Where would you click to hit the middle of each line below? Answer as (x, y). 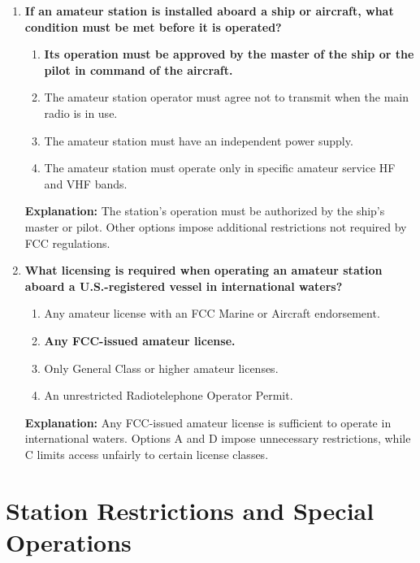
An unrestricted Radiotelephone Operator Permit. (169, 395)
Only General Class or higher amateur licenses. (161, 368)
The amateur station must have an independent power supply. (199, 140)
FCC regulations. (67, 243)
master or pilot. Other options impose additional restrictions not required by (216, 226)
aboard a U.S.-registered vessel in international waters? (184, 286)
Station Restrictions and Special (190, 510)
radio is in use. (81, 113)
